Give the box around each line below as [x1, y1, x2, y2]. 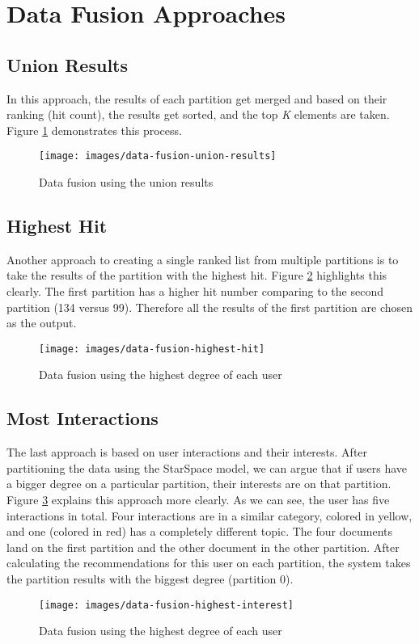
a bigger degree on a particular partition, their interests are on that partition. [6, 475, 391, 492]
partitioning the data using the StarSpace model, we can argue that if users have [6, 459, 408, 476]
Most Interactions [6, 406, 159, 431]
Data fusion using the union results [39, 174, 214, 191]
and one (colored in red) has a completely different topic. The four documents [6, 523, 393, 540]
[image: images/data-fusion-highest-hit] [39, 343, 265, 355]
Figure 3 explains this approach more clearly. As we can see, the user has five [6, 491, 390, 508]
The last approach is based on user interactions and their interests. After [6, 444, 368, 461]
